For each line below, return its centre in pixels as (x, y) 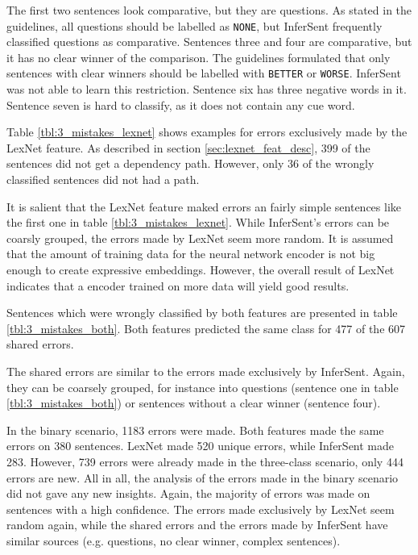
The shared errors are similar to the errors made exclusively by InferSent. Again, (206, 371)
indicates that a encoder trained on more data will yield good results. (178, 285)
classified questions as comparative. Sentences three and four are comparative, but (209, 42)
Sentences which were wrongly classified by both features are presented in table (202, 313)
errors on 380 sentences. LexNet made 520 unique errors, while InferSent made (201, 446)
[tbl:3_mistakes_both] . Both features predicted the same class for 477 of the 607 (206, 328)
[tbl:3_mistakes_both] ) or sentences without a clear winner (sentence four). (194, 403)
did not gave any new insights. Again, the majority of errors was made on (188, 493)
